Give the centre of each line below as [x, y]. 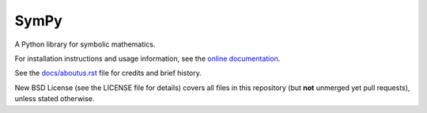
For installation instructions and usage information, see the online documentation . [147, 58]
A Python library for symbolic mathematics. [85, 44]
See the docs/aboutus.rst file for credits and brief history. [108, 73]
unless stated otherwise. [55, 99]
